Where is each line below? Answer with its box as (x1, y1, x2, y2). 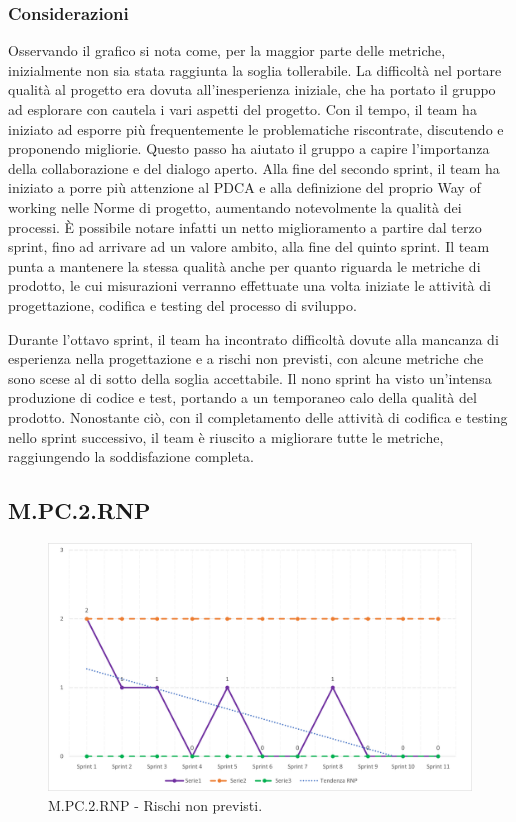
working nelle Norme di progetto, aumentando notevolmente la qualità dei (8, 196, 462, 217)
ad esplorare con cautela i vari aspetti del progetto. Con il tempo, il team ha (8, 99, 477, 119)
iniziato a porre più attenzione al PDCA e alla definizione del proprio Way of (8, 177, 481, 198)
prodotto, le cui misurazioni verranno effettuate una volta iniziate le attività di (8, 275, 491, 296)
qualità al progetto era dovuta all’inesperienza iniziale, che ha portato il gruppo (8, 79, 496, 100)
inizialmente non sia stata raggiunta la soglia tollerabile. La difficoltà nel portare (8, 59, 502, 80)
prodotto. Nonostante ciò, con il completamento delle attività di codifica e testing (8, 406, 508, 427)
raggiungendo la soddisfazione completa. (8, 446, 254, 467)
